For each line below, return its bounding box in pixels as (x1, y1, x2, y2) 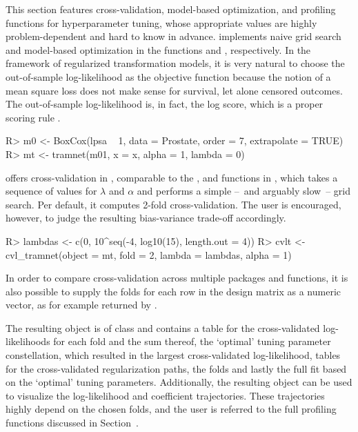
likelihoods (6, 334, 50, 348)
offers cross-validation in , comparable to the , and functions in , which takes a (6, 170, 338, 184)
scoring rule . (6, 110, 61, 124)
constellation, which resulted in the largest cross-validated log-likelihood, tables (6, 348, 341, 362)
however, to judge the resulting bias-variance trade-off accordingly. (6, 210, 286, 225)
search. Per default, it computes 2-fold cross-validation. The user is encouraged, (6, 197, 341, 211)
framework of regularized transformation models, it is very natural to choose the (6, 56, 345, 70)
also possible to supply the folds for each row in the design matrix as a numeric (6, 284, 341, 298)
